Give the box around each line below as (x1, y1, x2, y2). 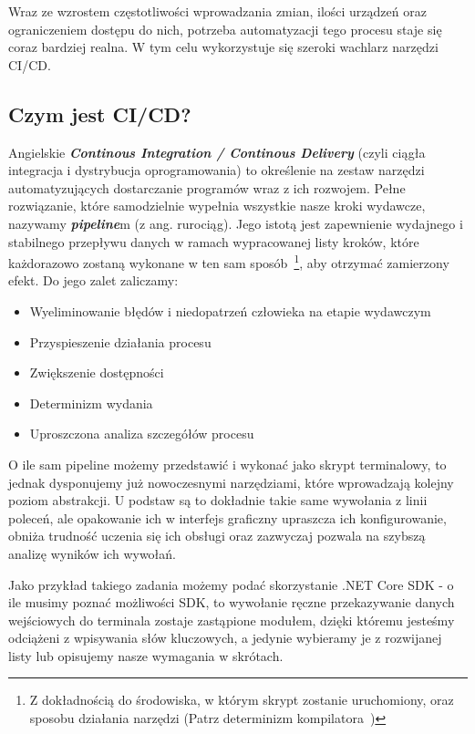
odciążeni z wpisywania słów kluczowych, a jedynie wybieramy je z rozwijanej (8, 628, 442, 647)
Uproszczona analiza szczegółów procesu (29, 424, 254, 443)
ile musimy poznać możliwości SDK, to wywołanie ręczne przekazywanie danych (8, 593, 455, 612)
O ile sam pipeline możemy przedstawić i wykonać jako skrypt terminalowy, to (8, 454, 447, 473)
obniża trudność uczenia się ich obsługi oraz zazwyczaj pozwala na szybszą (8, 526, 426, 545)
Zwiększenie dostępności (29, 363, 164, 382)
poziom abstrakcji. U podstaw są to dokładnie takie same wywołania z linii (8, 491, 428, 510)
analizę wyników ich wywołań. (8, 543, 176, 563)
